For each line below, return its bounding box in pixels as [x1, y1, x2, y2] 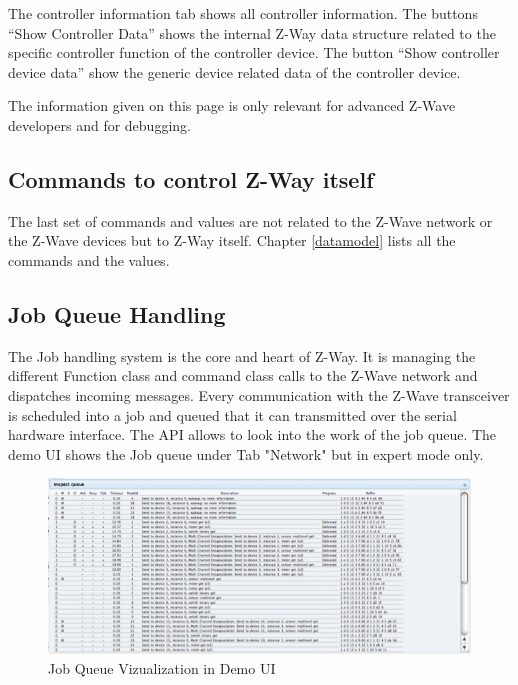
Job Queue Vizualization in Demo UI [48, 658, 276, 679]
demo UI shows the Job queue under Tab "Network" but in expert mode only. [8, 443, 484, 464]
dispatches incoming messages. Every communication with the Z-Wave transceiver [8, 384, 510, 405]
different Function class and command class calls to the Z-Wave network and [8, 365, 478, 386]
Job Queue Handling [8, 298, 226, 329]
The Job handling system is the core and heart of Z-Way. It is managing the [8, 345, 476, 366]
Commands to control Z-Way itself [8, 163, 374, 194]
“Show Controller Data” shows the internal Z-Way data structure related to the [8, 22, 496, 43]
